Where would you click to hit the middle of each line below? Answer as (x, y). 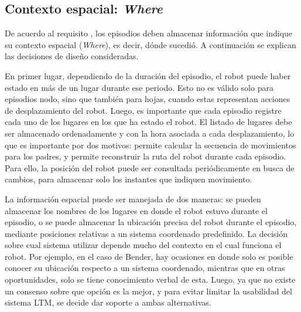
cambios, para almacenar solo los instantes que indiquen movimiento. (129, 179)
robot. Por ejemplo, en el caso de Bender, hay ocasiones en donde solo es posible (149, 256)
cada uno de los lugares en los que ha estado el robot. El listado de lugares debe (148, 122)
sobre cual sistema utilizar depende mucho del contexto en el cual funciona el (143, 245)
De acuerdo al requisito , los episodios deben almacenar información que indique (149, 33)
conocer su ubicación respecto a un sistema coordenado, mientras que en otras (145, 268)
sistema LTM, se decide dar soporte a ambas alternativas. (108, 302)
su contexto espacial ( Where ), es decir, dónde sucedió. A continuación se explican (150, 44)
